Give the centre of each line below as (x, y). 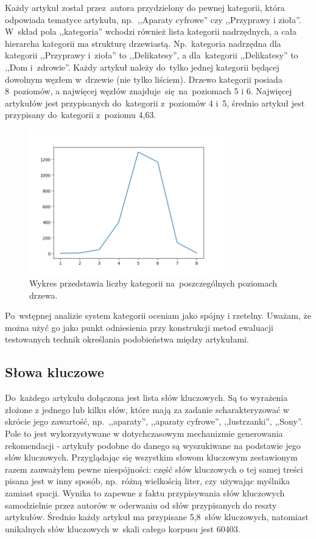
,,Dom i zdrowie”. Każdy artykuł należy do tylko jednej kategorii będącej (142, 67)
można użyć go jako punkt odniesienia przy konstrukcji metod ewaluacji (139, 327)
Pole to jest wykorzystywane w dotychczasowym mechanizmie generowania (144, 433)
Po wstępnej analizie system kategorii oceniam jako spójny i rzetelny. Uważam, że (158, 315)
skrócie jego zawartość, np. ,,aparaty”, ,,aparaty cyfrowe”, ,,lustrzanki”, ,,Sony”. (154, 421)
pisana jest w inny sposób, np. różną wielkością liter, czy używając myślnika (147, 481)
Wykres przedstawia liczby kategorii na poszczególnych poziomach (153, 283)
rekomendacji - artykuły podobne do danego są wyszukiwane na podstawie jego (153, 445)
